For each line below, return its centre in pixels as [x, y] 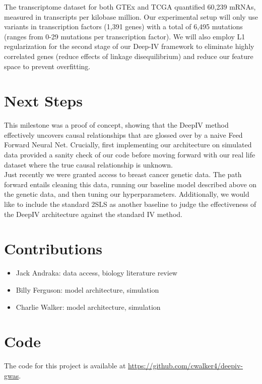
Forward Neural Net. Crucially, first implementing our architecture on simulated [128, 145]
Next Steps [43, 101]
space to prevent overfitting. [47, 66]
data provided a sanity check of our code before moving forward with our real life [130, 155]
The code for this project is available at [65, 366]
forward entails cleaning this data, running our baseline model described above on [130, 184]
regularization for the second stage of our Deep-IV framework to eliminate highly [129, 46]
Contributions [53, 249]
